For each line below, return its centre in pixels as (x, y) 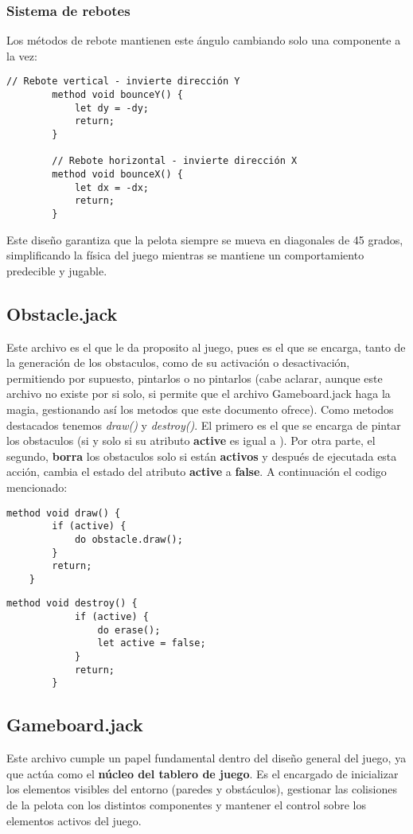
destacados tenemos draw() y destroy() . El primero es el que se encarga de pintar (204, 425)
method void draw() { (64, 513)
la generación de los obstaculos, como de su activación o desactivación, (178, 362)
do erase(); (129, 630)
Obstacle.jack (62, 313)
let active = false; (152, 643)
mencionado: (37, 487)
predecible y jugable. (57, 270)
